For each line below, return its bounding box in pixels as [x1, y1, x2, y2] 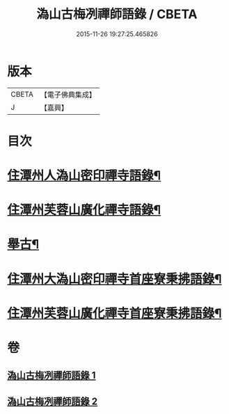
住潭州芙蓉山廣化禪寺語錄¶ [7, 202, 161, 218]
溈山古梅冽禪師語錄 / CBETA [36, 6, 198, 22]
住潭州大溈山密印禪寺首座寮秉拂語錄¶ [7, 271, 222, 287]
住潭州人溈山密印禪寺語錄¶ [7, 168, 161, 184]
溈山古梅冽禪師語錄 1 [7, 369, 96, 381]
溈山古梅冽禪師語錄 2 [7, 395, 98, 407]
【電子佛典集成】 [40, 90, 96, 99]
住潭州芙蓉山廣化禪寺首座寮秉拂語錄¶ [7, 305, 222, 321]
